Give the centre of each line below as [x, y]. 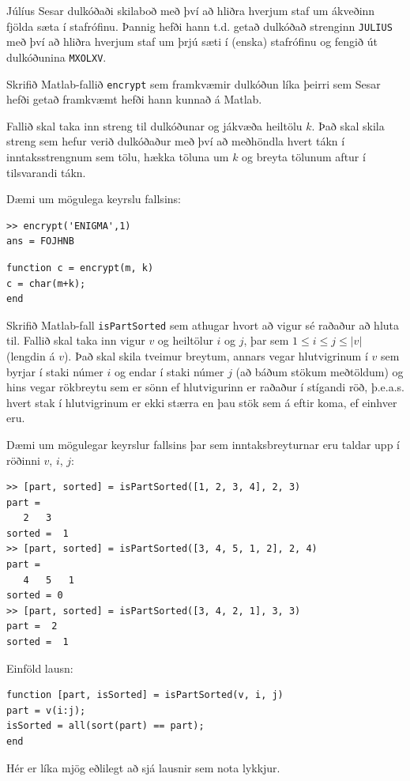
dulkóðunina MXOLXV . [56, 57]
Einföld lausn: [40, 668]
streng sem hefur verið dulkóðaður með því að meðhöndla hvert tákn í [176, 141]
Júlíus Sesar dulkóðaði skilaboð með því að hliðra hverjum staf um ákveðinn [191, 10]
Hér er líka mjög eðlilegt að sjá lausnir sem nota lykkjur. [143, 767]
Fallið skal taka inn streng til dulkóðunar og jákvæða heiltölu [154, 125]
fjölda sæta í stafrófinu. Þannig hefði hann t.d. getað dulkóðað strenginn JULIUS [199, 26]
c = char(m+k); [46, 283]
